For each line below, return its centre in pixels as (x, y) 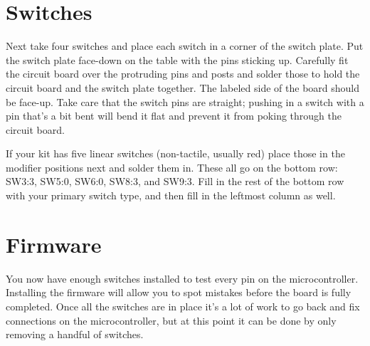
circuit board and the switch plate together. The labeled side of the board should (183, 87)
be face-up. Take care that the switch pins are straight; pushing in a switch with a (185, 101)
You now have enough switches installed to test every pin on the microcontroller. (182, 278)
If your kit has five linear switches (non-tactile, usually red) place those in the (175, 153)
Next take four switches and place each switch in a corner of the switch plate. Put (185, 46)
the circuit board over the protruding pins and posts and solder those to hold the (183, 74)
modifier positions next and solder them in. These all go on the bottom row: (172, 167)
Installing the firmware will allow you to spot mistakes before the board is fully (179, 292)
